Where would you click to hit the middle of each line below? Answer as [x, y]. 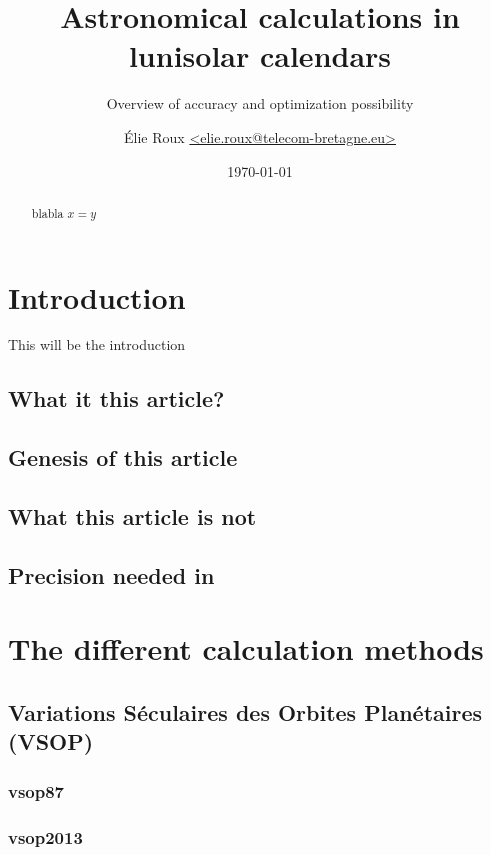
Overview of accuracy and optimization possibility [260, 103]
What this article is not [132, 516]
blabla [47, 212]
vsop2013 [45, 836]
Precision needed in [111, 574]
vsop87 [36, 790]
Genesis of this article [123, 457]
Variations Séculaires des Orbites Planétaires [245, 711]
